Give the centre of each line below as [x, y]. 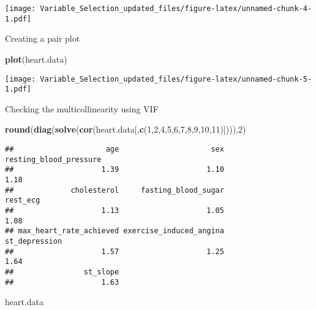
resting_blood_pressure [53, 159]
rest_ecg [23, 200]
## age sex [115, 149]
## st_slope [62, 272]
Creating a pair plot [43, 38]
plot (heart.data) [36, 59]
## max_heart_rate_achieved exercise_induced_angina [115, 231]
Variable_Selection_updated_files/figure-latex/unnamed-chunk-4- [176, 9]
